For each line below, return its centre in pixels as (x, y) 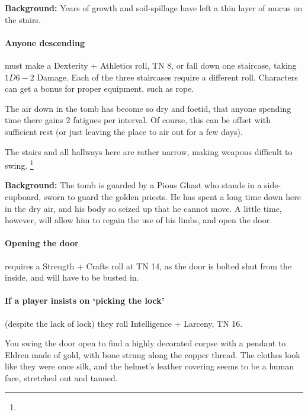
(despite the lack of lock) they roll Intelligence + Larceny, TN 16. (124, 323)
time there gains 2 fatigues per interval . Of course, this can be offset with (138, 120)
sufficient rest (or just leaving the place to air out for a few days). (124, 131)
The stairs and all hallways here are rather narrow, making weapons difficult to (149, 151)
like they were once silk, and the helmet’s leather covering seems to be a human (150, 366)
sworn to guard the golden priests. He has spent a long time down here (172, 196)
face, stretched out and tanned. (61, 377)
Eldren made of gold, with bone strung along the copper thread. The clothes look (153, 354)
